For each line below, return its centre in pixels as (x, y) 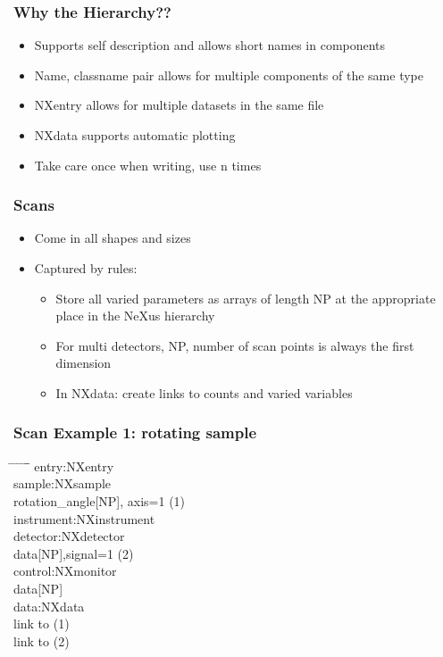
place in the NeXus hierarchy (135, 316)
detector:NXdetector (69, 536)
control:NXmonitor (65, 571)
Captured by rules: (86, 268)
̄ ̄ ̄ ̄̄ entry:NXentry (64, 466)
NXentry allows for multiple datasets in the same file (179, 105)
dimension (84, 363)
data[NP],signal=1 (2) (74, 553)
